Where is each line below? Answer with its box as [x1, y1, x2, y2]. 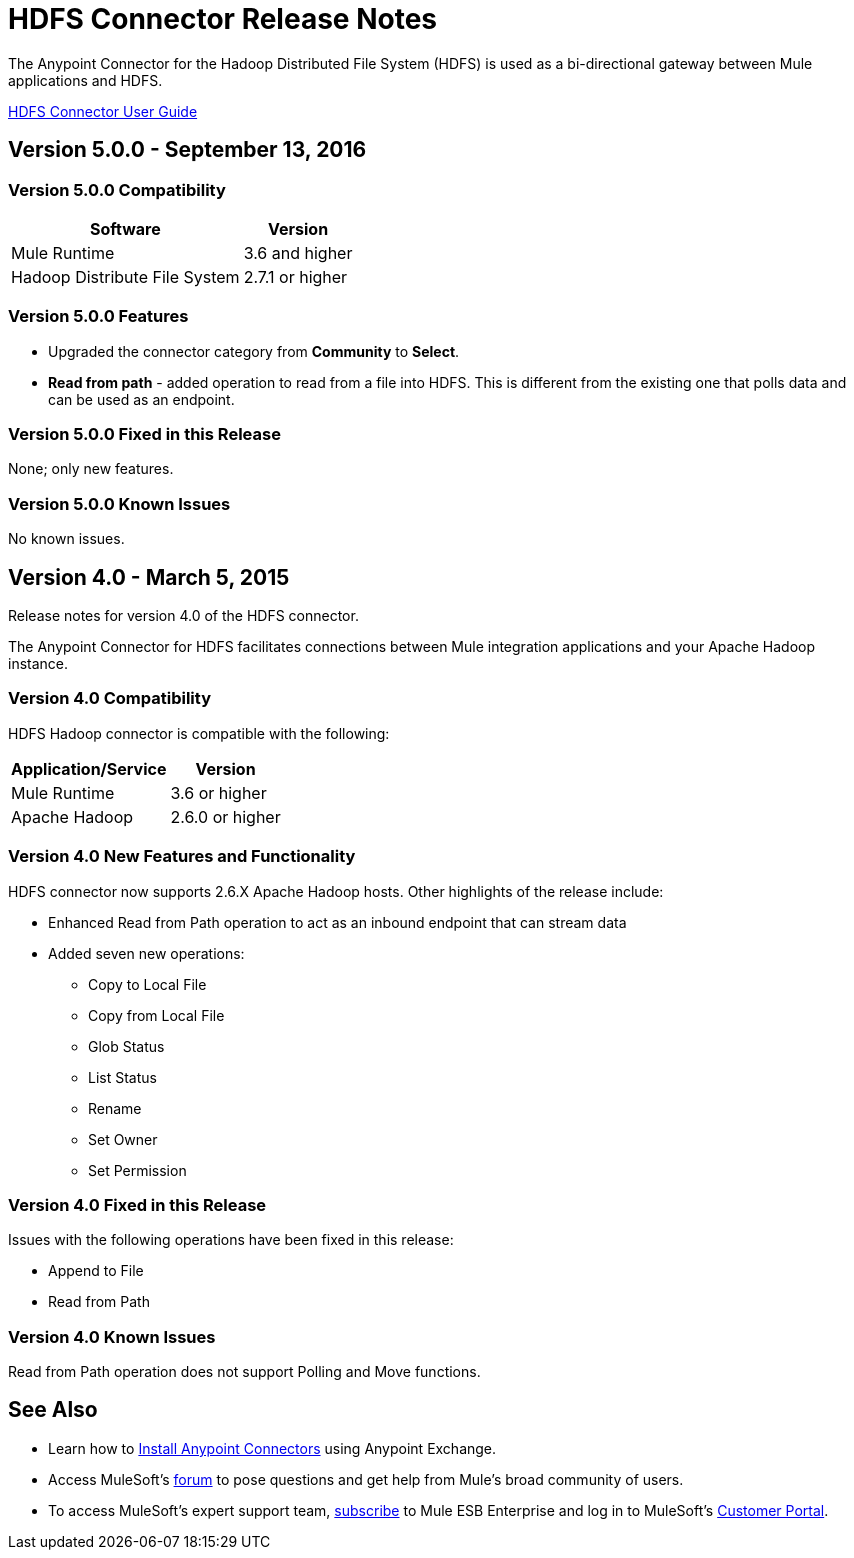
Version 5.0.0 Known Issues [8, 493, 231, 514]
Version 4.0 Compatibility [8, 688, 211, 709]
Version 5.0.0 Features [8, 306, 189, 327]
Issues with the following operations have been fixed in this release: [8, 1231, 454, 1249]
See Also [8, 1397, 98, 1423]
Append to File [48, 1262, 144, 1280]
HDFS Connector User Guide [8, 102, 198, 120]
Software [89, 218, 161, 239]
